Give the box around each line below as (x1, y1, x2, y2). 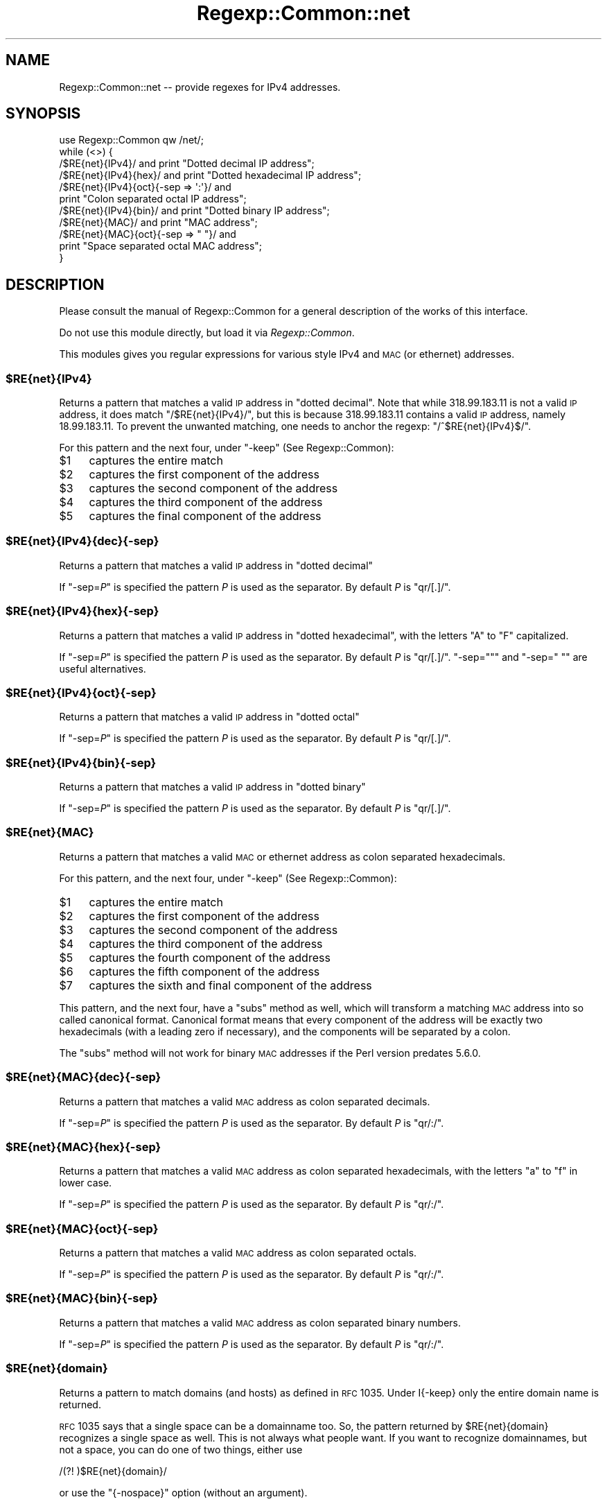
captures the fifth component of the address (89, 964, 320, 978)
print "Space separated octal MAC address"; (59, 240, 263, 252)
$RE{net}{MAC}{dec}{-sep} (6, 1070, 161, 1084)
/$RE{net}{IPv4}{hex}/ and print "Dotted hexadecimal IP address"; (59, 169, 362, 182)
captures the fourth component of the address (89, 950, 331, 965)
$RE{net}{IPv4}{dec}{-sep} (6, 534, 159, 548)
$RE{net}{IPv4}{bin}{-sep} (6, 755, 157, 770)
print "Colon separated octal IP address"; (59, 193, 247, 205)
